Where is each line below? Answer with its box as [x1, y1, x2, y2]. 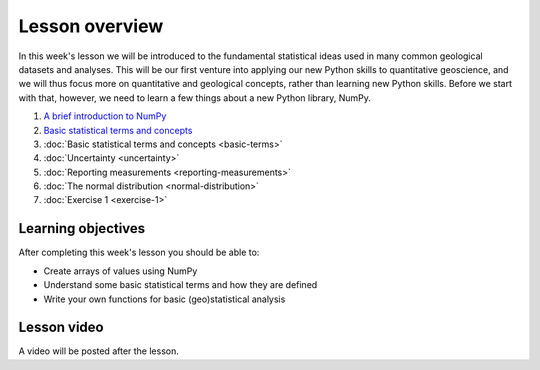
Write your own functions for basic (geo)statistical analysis [43, 293, 286, 305]
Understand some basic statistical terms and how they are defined [43, 279, 318, 291]
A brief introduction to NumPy [43, 110, 167, 122]
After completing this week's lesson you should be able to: [18, 246, 260, 259]
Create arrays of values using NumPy [43, 265, 198, 277]
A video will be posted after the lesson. [18, 345, 179, 357]
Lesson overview [18, 15, 164, 37]
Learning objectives [18, 220, 146, 237]
